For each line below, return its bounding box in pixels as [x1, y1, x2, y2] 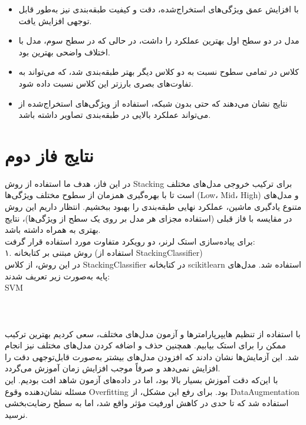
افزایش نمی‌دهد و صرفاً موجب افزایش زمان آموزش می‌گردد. [5, 362, 221, 374]
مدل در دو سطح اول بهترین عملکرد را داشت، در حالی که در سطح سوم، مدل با [18, 34, 300, 47]
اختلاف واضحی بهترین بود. [18, 45, 110, 58]
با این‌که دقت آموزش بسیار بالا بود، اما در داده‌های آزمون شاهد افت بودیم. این [5, 373, 278, 386]
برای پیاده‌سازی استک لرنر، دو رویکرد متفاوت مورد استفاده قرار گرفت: [5, 235, 255, 247]
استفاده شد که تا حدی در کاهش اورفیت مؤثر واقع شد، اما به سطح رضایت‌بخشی [5, 397, 289, 409]
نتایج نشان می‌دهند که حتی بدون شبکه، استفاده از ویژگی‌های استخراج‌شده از [18, 97, 288, 109]
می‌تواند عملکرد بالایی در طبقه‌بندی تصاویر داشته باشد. [18, 108, 211, 121]
